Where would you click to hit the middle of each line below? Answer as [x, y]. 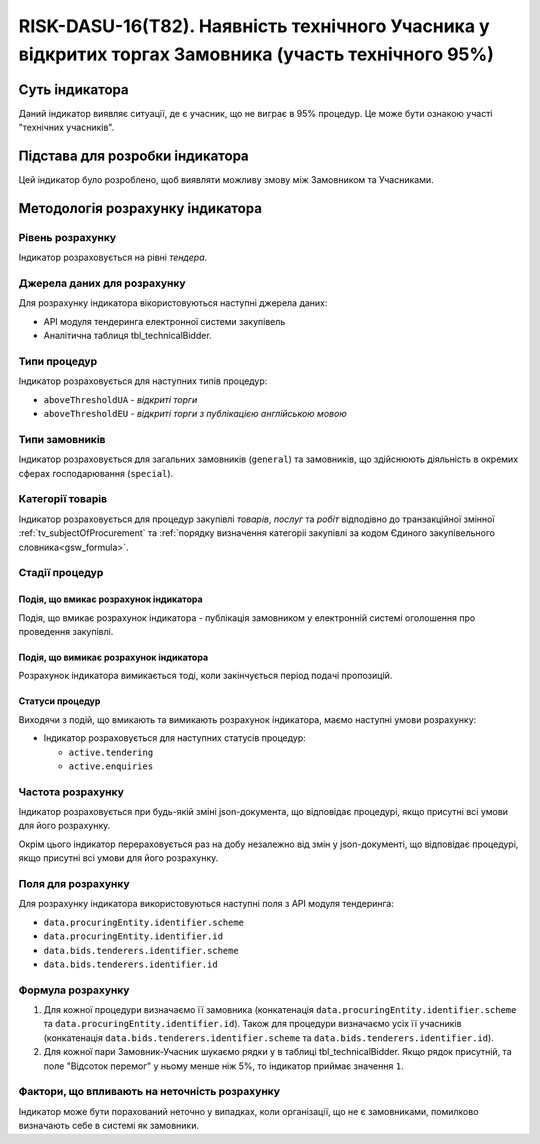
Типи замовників [62, 439]
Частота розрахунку [71, 792]
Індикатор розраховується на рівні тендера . [113, 257]
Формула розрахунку [74, 990]
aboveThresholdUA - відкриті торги [120, 399]
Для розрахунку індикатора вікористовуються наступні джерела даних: [173, 303]
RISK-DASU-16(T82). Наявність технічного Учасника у [254, 26]
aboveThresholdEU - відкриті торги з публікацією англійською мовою [195, 414]
